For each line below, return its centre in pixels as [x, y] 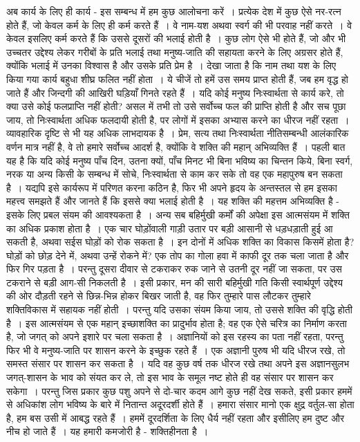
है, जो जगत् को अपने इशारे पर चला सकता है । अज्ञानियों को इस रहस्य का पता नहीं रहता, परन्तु [175, 337]
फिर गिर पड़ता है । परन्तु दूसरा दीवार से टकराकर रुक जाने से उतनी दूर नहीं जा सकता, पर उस [174, 269]
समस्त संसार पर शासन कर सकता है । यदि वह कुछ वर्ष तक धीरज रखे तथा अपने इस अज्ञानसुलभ [178, 363]
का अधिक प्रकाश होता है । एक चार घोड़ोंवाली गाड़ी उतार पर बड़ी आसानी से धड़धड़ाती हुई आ [170, 228]
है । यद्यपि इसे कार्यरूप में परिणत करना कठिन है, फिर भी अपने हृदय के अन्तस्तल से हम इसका [172, 187]
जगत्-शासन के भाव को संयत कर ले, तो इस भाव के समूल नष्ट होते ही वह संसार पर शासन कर [170, 377]
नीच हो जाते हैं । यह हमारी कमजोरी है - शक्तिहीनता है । [107, 431]
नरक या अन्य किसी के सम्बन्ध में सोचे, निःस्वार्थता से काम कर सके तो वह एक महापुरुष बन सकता [174, 174]
